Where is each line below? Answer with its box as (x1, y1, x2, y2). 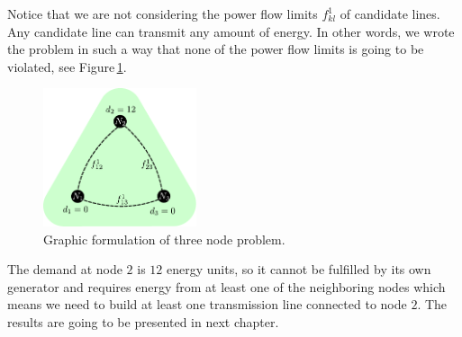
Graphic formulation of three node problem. (43, 229, 285, 248)
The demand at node (7, 260, 122, 279)
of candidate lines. (340, 4, 440, 22)
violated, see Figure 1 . (7, 57, 127, 75)
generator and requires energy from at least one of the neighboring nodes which (7, 277, 446, 296)
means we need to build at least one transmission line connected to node (7, 295, 407, 314)
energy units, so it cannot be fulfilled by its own (167, 260, 431, 279)
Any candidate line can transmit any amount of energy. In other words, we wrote (7, 22, 455, 40)
